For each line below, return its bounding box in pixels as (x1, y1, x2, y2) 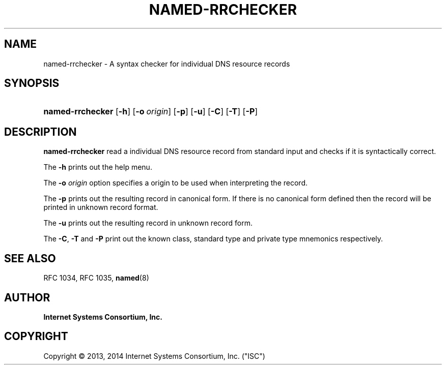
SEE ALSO (4, 252, 56, 265)
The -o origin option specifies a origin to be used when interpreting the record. (43, 178, 308, 188)
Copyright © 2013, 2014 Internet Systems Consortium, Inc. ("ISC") (43, 351, 265, 360)
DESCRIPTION (4, 125, 77, 138)
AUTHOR (4, 291, 50, 304)
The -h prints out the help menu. (43, 163, 152, 172)
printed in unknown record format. (43, 203, 158, 212)
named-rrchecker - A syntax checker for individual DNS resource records (43, 59, 290, 68)
